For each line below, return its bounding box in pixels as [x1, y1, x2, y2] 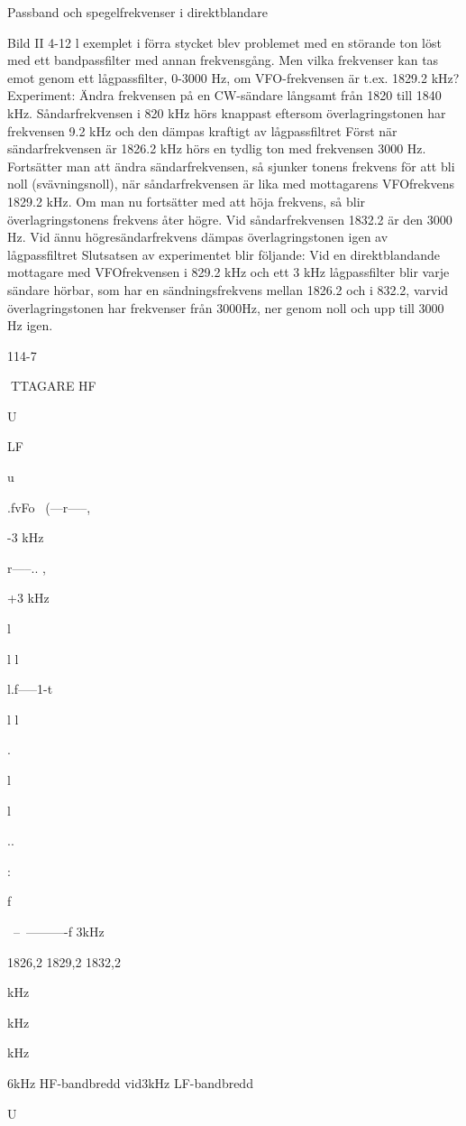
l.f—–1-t [7, 679, 53, 698]
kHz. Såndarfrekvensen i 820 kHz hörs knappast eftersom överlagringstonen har [7, 103, 446, 122]
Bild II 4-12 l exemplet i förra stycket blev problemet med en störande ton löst [7, 32, 442, 51]
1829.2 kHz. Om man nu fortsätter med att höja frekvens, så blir [7, 191, 366, 210]
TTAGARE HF [10, 376, 96, 395]
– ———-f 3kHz [13, 921, 105, 940]
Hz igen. [7, 316, 53, 335]
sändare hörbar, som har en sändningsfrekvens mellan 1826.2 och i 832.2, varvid [7, 280, 449, 299]
